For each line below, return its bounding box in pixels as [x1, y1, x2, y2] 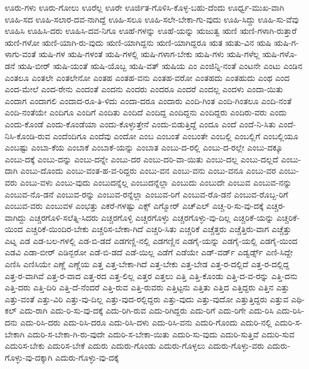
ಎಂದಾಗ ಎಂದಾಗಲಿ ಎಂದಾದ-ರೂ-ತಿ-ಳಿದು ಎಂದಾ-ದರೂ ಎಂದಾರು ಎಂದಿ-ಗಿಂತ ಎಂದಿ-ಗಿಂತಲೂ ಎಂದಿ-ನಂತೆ [5, 94, 292, 107]
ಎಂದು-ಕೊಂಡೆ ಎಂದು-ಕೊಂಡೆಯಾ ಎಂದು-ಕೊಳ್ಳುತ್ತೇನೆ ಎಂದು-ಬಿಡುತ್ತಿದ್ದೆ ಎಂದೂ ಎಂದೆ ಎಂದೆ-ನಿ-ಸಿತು [5, 117, 276, 130]
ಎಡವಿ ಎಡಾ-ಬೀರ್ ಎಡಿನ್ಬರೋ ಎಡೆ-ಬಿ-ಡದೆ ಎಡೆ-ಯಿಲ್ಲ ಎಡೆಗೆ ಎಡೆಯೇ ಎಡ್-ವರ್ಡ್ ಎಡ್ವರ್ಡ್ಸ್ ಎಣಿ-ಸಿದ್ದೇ [5, 246, 293, 258]
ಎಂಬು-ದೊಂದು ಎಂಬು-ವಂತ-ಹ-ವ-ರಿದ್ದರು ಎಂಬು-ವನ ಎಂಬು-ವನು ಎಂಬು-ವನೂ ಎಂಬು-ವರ [20, 164, 276, 177]
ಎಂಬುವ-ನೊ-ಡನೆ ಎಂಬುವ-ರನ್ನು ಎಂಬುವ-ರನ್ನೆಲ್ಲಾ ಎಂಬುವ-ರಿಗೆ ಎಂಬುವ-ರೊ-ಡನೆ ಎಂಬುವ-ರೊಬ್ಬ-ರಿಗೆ [5, 187, 288, 200]
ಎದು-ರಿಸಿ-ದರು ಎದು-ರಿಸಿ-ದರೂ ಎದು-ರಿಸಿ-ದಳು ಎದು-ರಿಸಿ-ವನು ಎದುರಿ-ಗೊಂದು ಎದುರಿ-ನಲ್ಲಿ [20, 316, 272, 329]
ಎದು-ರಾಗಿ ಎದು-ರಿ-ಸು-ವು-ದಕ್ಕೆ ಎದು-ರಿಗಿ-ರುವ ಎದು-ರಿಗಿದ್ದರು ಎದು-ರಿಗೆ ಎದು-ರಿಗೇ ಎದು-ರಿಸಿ [19, 304, 274, 317]
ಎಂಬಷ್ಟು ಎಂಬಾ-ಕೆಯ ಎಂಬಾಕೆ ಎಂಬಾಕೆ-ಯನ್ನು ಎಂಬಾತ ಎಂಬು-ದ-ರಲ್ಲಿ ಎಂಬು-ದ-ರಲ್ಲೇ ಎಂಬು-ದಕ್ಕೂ [5, 141, 283, 154]
